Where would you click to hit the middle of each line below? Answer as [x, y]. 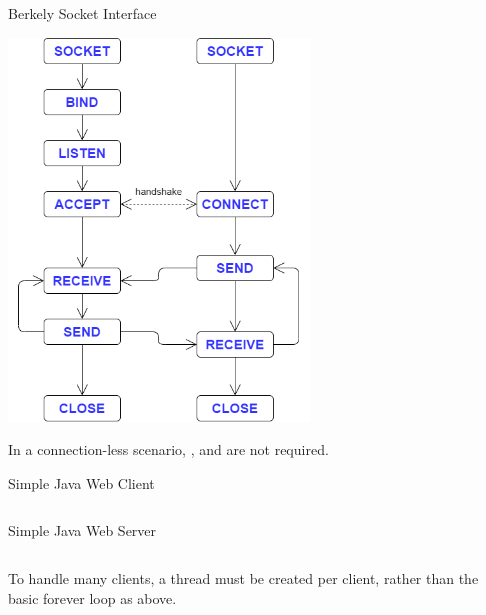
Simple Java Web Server [82, 530]
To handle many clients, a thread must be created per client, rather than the [243, 578]
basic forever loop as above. [92, 597]
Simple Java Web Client [81, 482]
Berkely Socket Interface [82, 13]
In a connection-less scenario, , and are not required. [168, 449]
